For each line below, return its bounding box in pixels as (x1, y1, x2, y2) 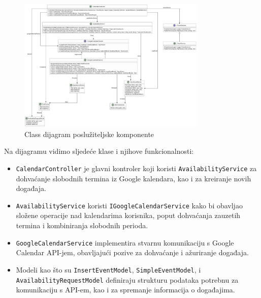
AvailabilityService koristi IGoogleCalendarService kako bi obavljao (16, 200, 243, 210)
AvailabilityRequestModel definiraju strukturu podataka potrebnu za (16, 274, 239, 285)
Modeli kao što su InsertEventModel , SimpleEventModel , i (16, 264, 201, 275)
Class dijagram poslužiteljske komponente (24, 128, 154, 139)
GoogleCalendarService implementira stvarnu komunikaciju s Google (16, 237, 234, 248)
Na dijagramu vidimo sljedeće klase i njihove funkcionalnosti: (4, 146, 194, 156)
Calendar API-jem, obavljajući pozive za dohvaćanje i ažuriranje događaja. (16, 247, 249, 258)
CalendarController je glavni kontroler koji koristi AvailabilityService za (16, 162, 257, 173)
